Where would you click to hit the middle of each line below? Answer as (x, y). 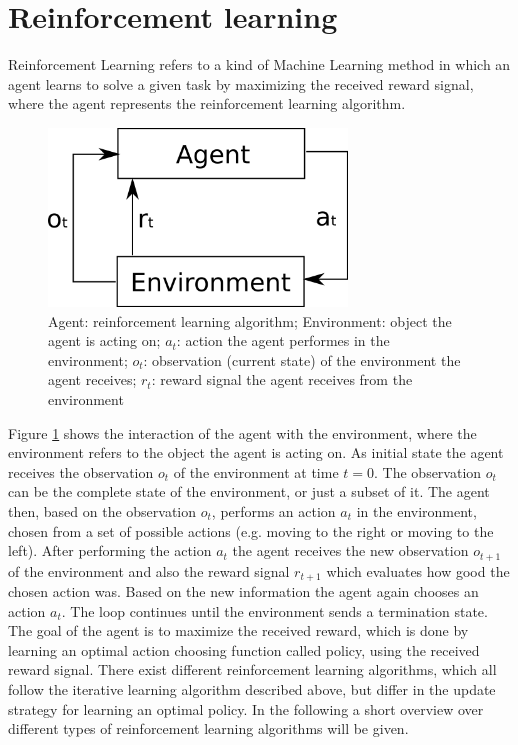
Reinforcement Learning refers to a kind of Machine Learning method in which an (259, 64)
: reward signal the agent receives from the (282, 379)
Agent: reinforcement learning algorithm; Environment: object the (250, 320)
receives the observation (81, 471)
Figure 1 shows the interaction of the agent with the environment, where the (242, 432)
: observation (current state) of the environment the (302, 359)
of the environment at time (256, 471)
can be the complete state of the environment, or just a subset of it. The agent (249, 491)
